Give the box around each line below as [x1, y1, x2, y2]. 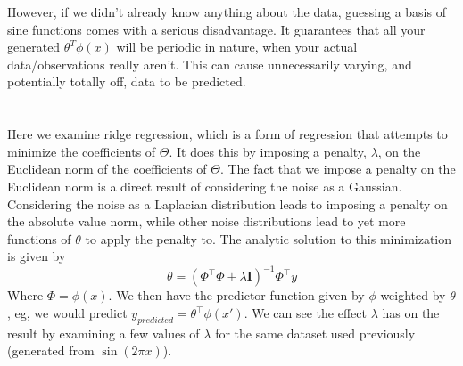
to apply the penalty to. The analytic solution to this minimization [85, 229, 452, 248]
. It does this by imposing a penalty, [169, 142, 367, 160]
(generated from [7, 341, 95, 360]
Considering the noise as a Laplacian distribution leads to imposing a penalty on [7, 194, 448, 213]
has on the [382, 304, 440, 321]
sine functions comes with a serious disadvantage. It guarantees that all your [7, 20, 426, 38]
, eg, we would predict [7, 304, 128, 321]
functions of [7, 229, 71, 248]
